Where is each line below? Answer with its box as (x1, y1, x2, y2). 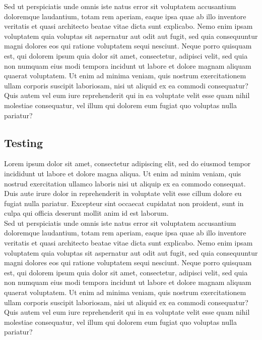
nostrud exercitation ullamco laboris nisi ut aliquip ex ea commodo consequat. (4, 178, 246, 188)
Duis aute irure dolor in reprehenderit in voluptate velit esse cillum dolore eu (4, 188, 242, 199)
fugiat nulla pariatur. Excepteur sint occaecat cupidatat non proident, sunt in (4, 198, 244, 208)
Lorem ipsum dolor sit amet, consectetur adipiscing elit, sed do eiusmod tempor (4, 158, 251, 169)
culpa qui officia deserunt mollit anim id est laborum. (4, 208, 169, 218)
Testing (4, 134, 43, 150)
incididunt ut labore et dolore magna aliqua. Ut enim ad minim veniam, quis (4, 168, 241, 178)
